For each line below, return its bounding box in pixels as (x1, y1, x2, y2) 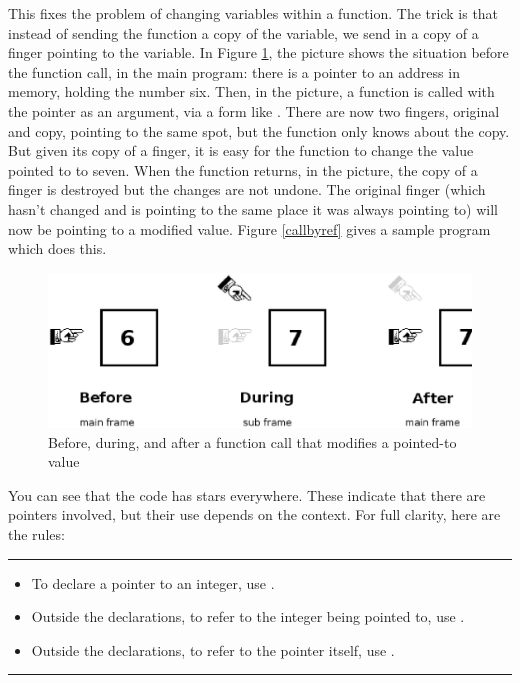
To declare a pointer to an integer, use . (31, 572, 275, 593)
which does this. (8, 238, 107, 259)
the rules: (8, 523, 65, 544)
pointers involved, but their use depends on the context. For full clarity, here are (8, 504, 501, 525)
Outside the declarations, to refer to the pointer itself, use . (31, 639, 395, 660)
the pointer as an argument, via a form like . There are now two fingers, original (8, 100, 500, 121)
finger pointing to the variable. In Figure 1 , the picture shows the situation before (8, 42, 509, 63)
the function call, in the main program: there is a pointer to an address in (8, 61, 460, 82)
